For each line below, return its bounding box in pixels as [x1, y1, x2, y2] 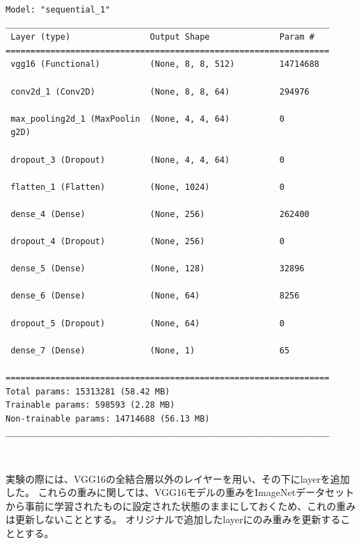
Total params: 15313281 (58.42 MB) [6, 386, 170, 397]
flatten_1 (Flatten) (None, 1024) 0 [10, 182, 284, 192]
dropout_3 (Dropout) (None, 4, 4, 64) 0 [10, 154, 284, 165]
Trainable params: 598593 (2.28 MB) [6, 400, 175, 410]
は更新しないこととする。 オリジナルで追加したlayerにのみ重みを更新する [6, 512, 341, 527]
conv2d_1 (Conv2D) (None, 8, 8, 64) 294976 [10, 86, 310, 97]
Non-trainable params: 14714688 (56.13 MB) [6, 413, 210, 424]
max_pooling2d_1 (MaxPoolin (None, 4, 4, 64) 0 [10, 113, 284, 124]
